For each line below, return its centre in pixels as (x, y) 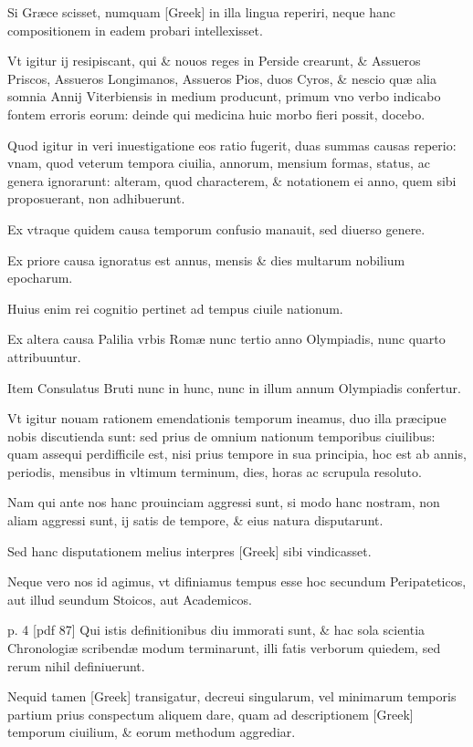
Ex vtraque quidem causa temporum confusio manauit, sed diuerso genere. (216, 228)
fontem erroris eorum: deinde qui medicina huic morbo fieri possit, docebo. (216, 114)
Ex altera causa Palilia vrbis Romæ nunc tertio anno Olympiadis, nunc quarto (226, 339)
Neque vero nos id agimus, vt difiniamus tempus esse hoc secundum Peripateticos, (237, 581)
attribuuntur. (44, 356)
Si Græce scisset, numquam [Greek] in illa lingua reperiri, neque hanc (201, 12)
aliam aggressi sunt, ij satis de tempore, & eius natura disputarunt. (195, 520)
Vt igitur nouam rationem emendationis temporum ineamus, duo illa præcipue (227, 418)
